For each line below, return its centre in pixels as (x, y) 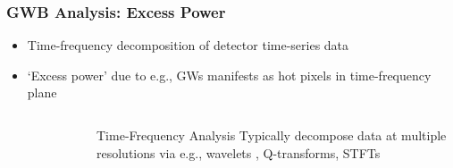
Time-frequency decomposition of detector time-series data (188, 45)
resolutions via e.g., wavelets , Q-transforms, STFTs (239, 152)
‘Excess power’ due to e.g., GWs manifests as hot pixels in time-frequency (229, 75)
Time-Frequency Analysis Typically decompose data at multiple (272, 135)
